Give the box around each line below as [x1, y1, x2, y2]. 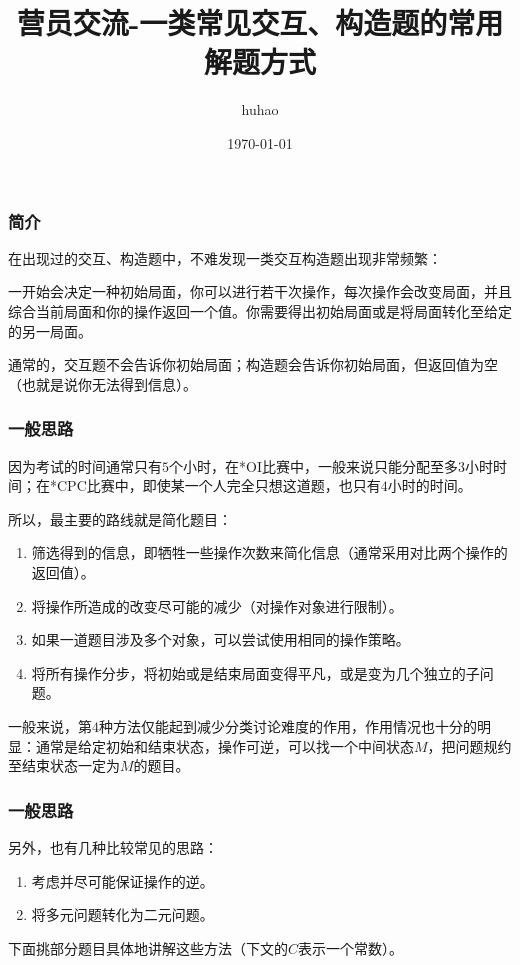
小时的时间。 [387, 475, 472, 496]
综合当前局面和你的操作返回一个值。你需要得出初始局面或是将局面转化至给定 [8, 300, 512, 321]
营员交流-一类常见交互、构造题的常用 [16, 2, 504, 43]
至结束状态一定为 [8, 755, 120, 776]
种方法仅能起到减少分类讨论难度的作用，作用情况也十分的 [99, 715, 477, 736]
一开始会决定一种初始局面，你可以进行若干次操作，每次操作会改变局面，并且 [8, 281, 512, 302]
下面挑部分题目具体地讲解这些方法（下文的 [8, 937, 288, 958]
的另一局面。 [8, 320, 92, 341]
